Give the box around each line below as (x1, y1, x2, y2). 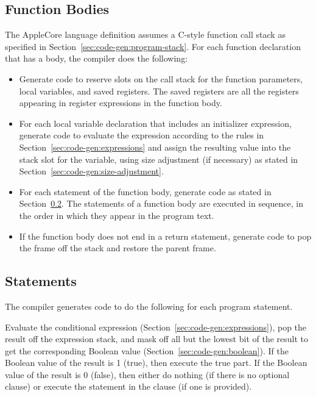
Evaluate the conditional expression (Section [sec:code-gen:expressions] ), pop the (5, 320, 307, 333)
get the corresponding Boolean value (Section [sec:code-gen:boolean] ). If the (5, 344, 289, 357)
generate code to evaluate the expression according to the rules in (19, 129, 264, 141)
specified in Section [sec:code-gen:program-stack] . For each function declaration (5, 40, 301, 52)
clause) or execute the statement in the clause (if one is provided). (5, 380, 252, 393)
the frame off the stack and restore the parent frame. (19, 241, 216, 254)
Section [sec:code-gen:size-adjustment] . (19, 165, 164, 177)
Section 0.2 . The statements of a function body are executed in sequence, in (19, 197, 303, 210)
